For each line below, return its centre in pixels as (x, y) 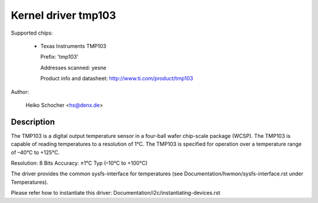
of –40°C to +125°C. (35, 152)
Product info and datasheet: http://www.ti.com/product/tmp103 (117, 79)
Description (33, 122)
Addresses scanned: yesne (73, 67)
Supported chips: (32, 33)
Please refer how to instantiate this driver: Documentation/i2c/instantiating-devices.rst (116, 193)
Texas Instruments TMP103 (73, 46)
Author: (20, 92)
